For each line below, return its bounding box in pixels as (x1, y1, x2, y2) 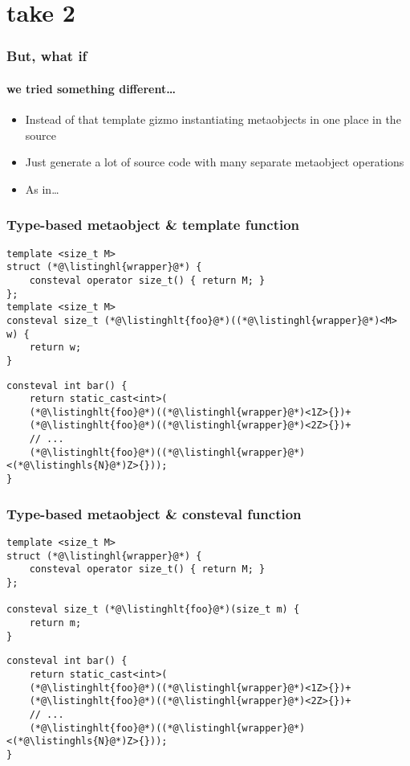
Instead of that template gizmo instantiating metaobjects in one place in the (25, 111, 401, 128)
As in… (25, 180, 59, 197)
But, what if (6, 46, 87, 66)
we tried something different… (6, 80, 176, 96)
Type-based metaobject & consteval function (6, 503, 302, 523)
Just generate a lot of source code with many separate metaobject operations (25, 154, 404, 170)
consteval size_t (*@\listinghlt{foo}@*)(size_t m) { (6, 604, 300, 616)
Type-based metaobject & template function (6, 215, 300, 235)
